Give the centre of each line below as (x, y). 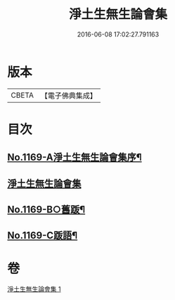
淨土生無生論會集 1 (34, 289)
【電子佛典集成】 (69, 96)
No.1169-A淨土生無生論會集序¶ (74, 158)
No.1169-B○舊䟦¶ (46, 210)
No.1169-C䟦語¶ (43, 236)
